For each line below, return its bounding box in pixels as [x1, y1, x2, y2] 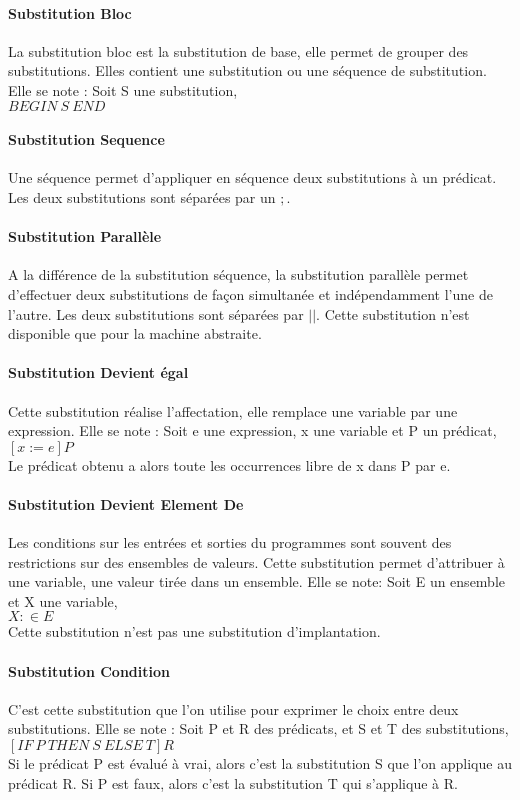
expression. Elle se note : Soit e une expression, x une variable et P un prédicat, [8, 420, 497, 441]
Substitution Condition [8, 660, 170, 681]
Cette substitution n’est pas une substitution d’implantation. [8, 621, 381, 642]
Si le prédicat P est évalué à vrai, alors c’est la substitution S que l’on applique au [8, 753, 512, 774]
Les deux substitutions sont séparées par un [8, 186, 276, 207]
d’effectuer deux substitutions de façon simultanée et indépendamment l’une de [8, 283, 493, 304]
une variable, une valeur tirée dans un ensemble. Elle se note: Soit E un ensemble [8, 571, 506, 592]
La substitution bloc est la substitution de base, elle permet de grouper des [8, 40, 469, 61]
